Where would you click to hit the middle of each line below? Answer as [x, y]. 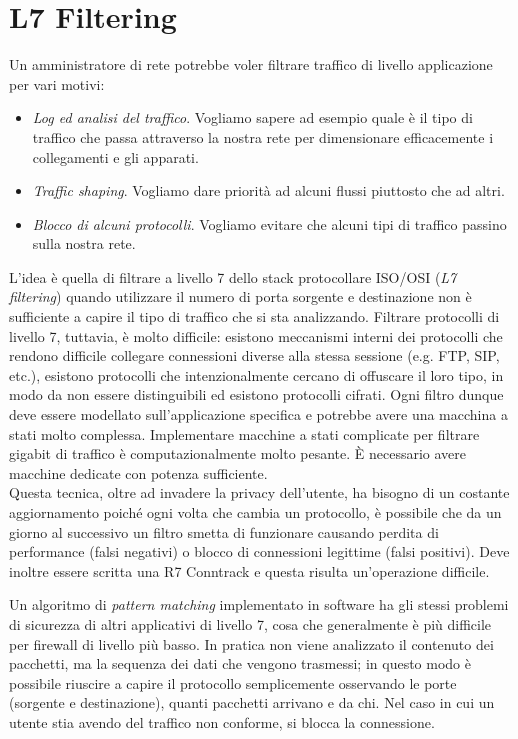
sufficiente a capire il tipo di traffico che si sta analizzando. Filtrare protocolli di [254, 316]
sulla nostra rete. [84, 243]
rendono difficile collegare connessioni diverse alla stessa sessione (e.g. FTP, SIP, [254, 355]
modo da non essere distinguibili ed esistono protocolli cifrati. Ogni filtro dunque [256, 394]
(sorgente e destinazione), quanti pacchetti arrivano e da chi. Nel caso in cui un [252, 702]
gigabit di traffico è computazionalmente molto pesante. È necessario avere [238, 453]
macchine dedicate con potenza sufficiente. [138, 472]
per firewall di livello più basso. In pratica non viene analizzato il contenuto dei [251, 643]
